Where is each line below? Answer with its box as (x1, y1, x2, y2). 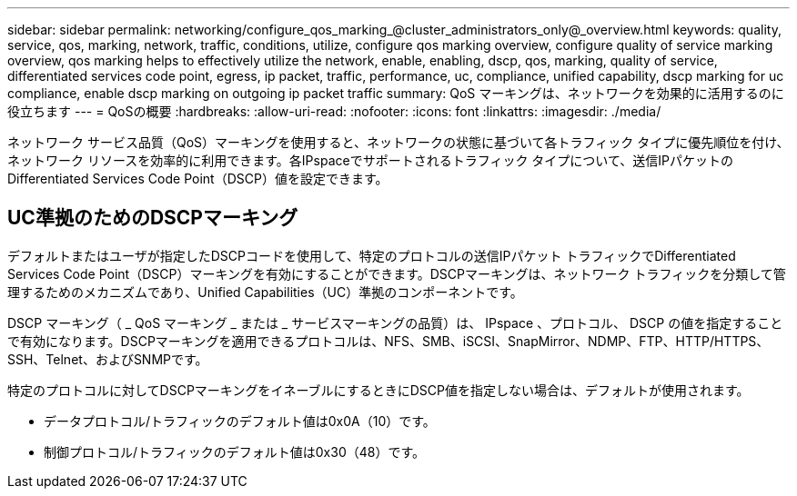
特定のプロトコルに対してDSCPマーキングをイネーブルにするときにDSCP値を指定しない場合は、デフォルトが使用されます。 (7, 382, 750, 398)
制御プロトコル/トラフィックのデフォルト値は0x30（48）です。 (44, 443, 426, 460)
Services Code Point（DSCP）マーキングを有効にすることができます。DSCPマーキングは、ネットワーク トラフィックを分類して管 (7, 265, 786, 282)
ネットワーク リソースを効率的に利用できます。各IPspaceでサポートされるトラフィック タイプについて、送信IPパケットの (7, 153, 733, 168)
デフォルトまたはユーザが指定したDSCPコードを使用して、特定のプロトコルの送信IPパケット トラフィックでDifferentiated (7, 247, 736, 263)
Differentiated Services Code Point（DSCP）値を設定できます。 (7, 171, 388, 186)
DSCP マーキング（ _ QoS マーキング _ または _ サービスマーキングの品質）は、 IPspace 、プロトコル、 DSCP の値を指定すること (7, 314, 783, 331)
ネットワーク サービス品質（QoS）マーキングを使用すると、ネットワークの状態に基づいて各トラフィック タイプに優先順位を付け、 (7, 134, 790, 150)
